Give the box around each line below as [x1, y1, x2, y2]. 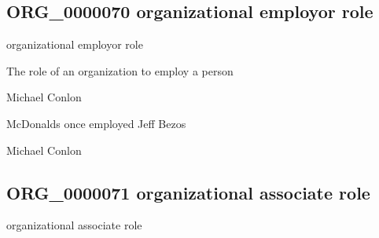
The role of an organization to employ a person [6, 62, 234, 79]
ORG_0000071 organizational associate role [6, 180, 370, 204]
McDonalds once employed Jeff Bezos [6, 115, 186, 131]
